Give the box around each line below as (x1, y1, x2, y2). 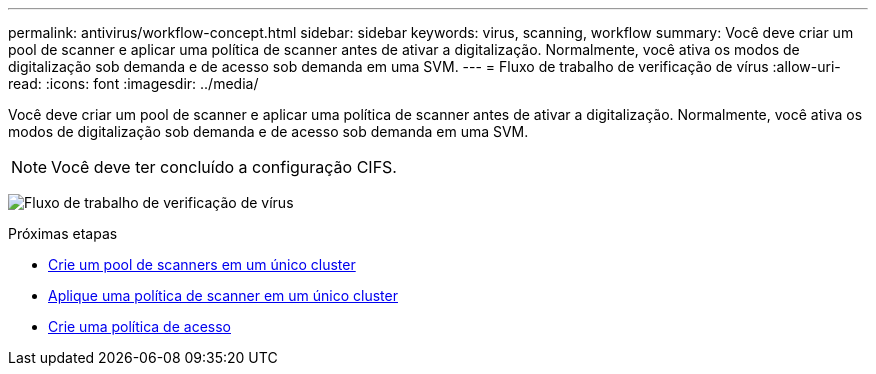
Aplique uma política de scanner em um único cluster (48, 287, 398, 304)
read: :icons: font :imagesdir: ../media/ (8, 75, 259, 92)
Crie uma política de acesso (48, 318, 231, 335)
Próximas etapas (8, 225, 118, 242)
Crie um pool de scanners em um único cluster (48, 256, 356, 273)
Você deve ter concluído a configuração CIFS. (51, 157, 397, 177)
